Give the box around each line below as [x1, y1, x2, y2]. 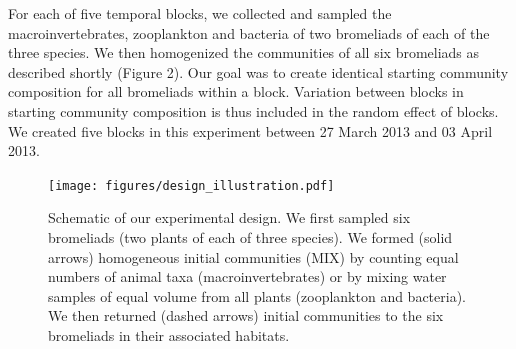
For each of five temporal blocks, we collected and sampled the [8, 3, 392, 23]
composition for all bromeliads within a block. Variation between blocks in [8, 81, 464, 102]
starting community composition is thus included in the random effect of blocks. [8, 100, 499, 121]
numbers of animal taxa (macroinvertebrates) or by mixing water [48, 266, 447, 287]
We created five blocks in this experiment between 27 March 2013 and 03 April [8, 120, 493, 141]
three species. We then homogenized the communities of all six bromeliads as [8, 42, 480, 63]
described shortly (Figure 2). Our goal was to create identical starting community [8, 61, 509, 82]
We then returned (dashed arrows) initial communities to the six [48, 305, 444, 326]
